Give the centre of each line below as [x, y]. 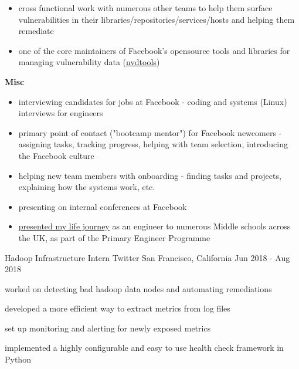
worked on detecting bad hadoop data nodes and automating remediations [138, 288]
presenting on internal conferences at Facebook [103, 206]
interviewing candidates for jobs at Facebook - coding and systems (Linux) [153, 101]
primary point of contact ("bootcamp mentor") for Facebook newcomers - [150, 132]
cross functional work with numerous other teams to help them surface [145, 8]
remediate [36, 31]
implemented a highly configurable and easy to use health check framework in [144, 348]
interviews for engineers [61, 113]
